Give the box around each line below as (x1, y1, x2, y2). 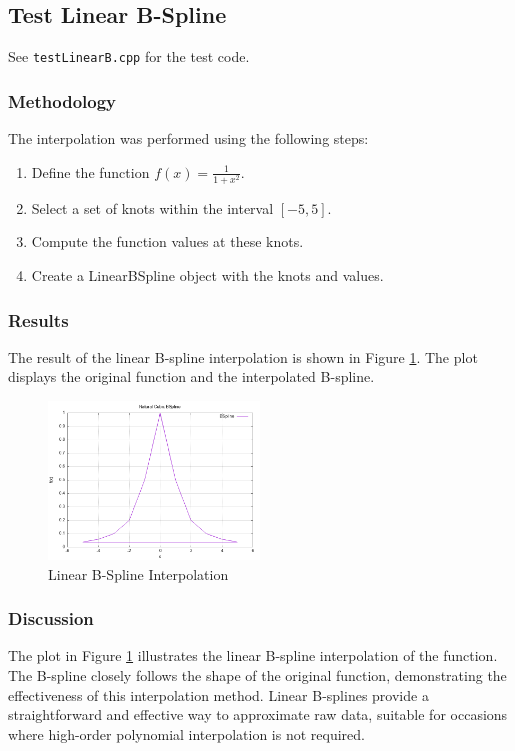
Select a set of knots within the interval (31, 197, 274, 218)
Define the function (31, 161, 150, 182)
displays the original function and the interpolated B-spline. (8, 366, 375, 387)
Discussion (8, 606, 94, 631)
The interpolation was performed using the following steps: (8, 128, 369, 149)
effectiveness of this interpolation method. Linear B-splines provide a (8, 684, 429, 705)
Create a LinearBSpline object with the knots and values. (31, 265, 384, 285)
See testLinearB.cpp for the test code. (8, 46, 250, 67)
